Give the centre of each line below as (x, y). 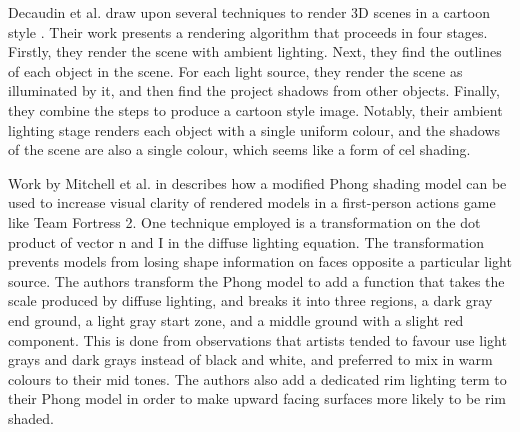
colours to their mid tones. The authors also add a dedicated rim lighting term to (257, 378)
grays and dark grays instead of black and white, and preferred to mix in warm (250, 359)
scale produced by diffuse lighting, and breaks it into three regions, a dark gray (250, 300)
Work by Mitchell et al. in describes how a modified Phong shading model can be (257, 182)
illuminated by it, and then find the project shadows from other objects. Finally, (254, 90)
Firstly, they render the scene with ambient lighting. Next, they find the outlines (255, 51)
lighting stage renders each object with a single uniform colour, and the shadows (254, 129)
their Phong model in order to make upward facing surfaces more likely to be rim (257, 398)
